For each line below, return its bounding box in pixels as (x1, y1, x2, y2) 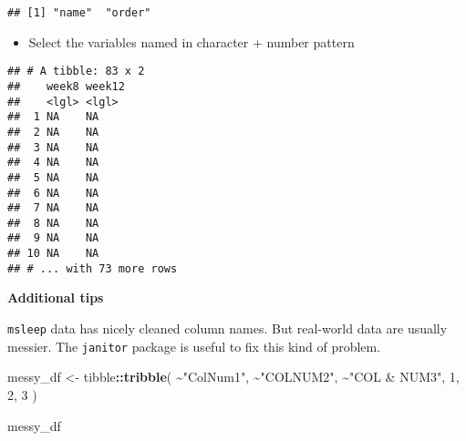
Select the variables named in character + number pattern (28, 32, 355, 51)
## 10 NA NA (7, 247, 99, 261)
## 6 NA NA (7, 186, 99, 200)
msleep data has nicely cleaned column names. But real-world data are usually (7, 319, 448, 338)
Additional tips (7, 288, 104, 307)
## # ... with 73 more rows (7, 262, 178, 275)
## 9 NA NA (7, 231, 99, 245)
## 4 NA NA (7, 156, 99, 169)
